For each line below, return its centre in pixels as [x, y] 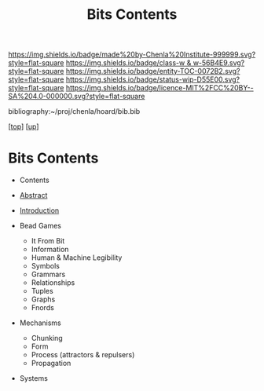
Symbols [46, 266]
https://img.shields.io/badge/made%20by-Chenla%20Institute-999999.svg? [132, 55]
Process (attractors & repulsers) [83, 355]
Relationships [53, 283]
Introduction [39, 210]
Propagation [51, 364]
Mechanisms [40, 323]
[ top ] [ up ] [24, 126]
